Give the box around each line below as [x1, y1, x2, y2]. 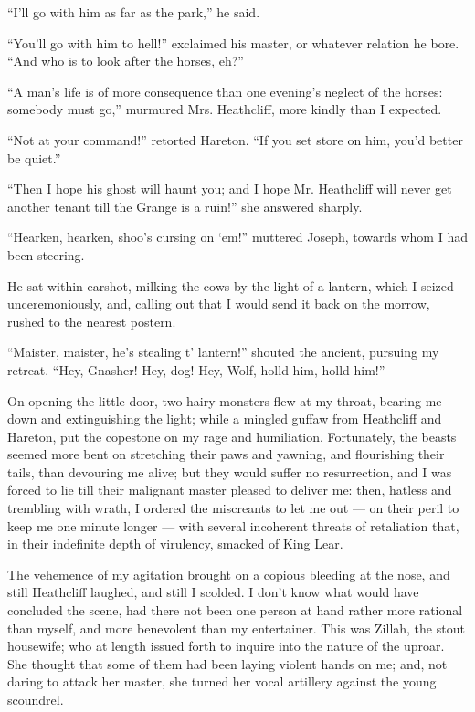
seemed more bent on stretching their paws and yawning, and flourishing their [7, 445, 445, 464]
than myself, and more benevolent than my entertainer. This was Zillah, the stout [7, 618, 465, 637]
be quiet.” [7, 148, 61, 167]
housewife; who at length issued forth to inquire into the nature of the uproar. [7, 636, 445, 655]
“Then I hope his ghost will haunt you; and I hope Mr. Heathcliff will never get [7, 179, 452, 198]
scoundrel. [7, 690, 64, 708]
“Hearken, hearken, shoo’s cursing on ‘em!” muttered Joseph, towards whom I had [7, 227, 468, 246]
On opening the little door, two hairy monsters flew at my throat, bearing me [7, 391, 442, 410]
